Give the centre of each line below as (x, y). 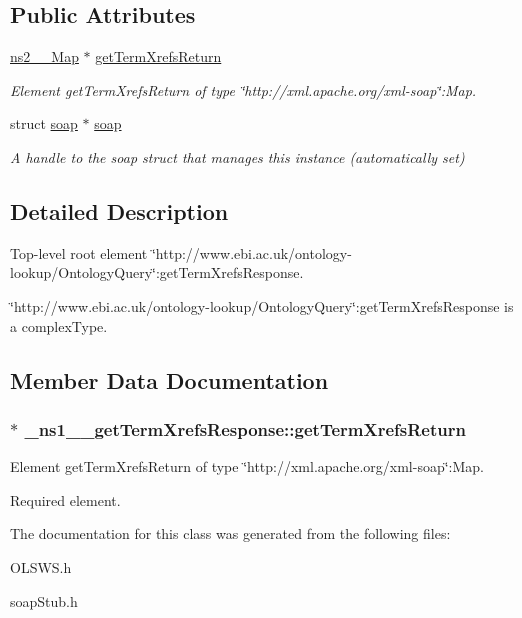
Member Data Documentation (169, 379)
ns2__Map (44, 56)
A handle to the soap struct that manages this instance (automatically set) (237, 156)
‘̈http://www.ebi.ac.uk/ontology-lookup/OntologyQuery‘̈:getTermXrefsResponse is (262, 305)
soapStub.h (44, 600)
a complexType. (59, 325)
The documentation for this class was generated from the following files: (230, 533)
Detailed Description (119, 210)
